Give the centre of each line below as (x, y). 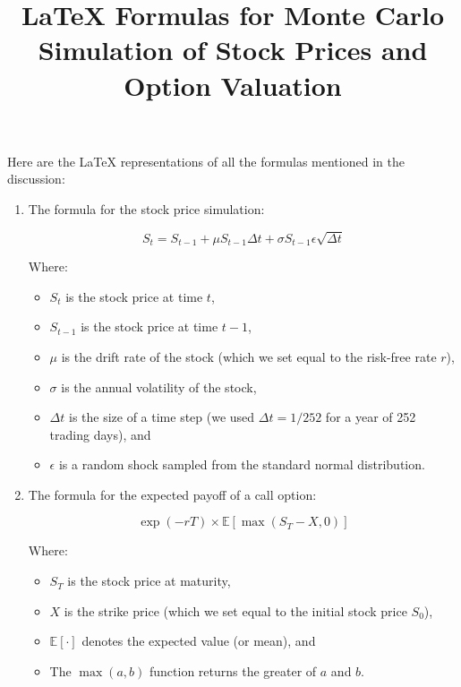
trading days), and (100, 434)
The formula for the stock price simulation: (146, 208)
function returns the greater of (233, 670)
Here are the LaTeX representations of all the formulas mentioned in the (206, 161)
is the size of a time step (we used (162, 417)
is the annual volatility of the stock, (159, 386)
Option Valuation (233, 85)
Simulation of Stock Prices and (233, 50)
